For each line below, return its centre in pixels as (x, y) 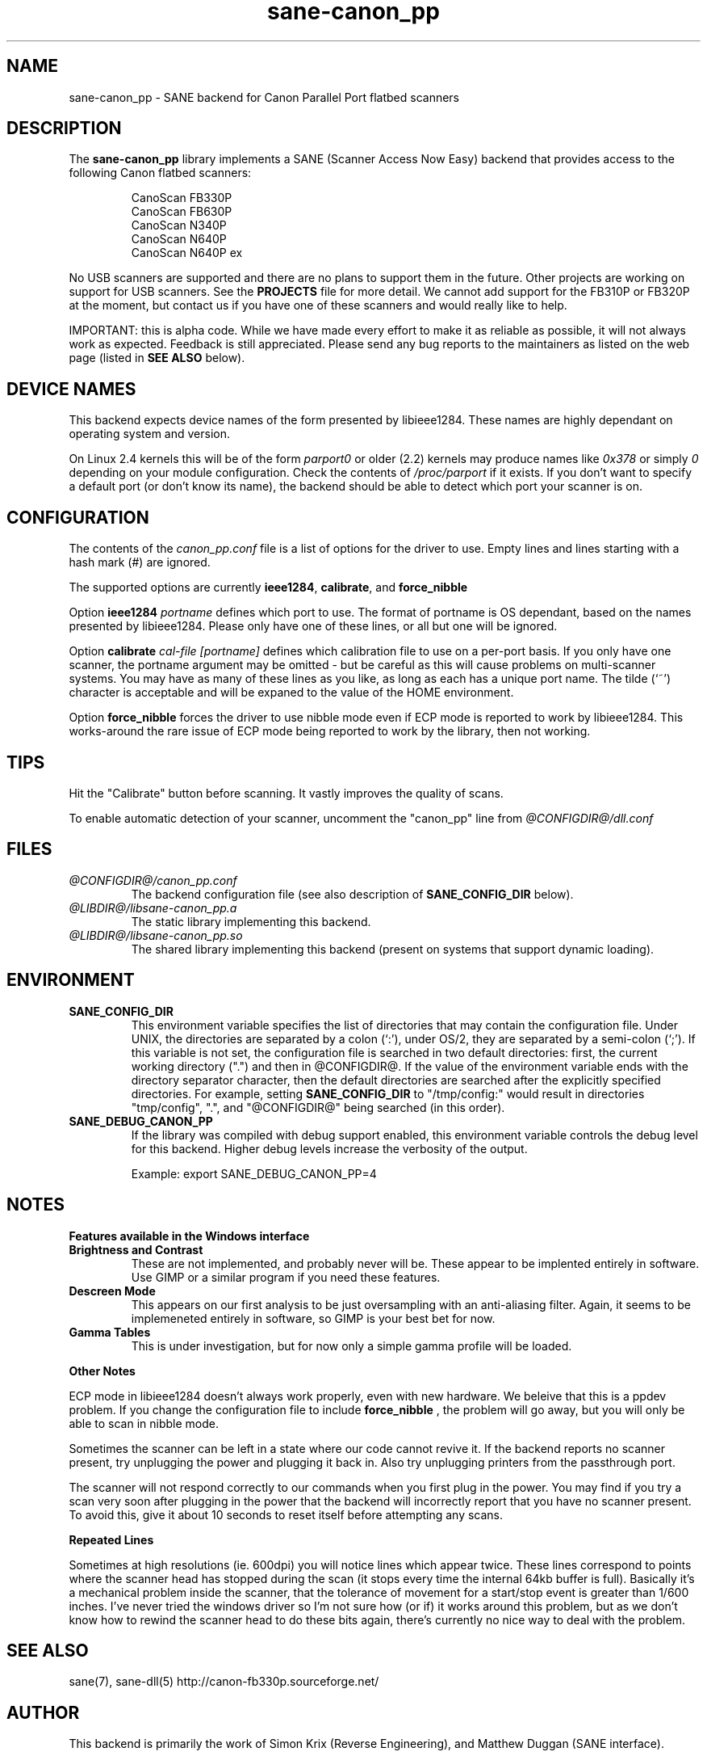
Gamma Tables (110, 1332)
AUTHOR (43, 1712)
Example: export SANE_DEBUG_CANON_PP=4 (254, 1173)
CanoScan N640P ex (187, 253)
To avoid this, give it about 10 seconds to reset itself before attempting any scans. (286, 1514)
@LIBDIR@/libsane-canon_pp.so (156, 935)
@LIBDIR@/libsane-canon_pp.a (153, 907)
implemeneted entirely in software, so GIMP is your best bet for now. (313, 1318)
